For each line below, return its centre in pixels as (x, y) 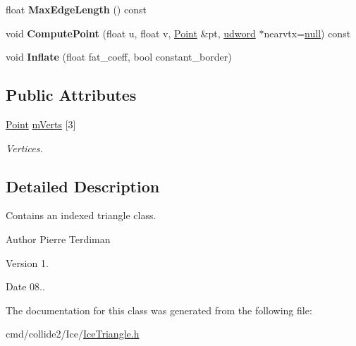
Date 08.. (25, 286)
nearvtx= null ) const (307, 33)
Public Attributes (71, 95)
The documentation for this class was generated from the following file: (159, 310)
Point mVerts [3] (41, 124)
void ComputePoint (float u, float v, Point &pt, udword (131, 33)
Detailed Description (83, 186)
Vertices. (24, 148)
